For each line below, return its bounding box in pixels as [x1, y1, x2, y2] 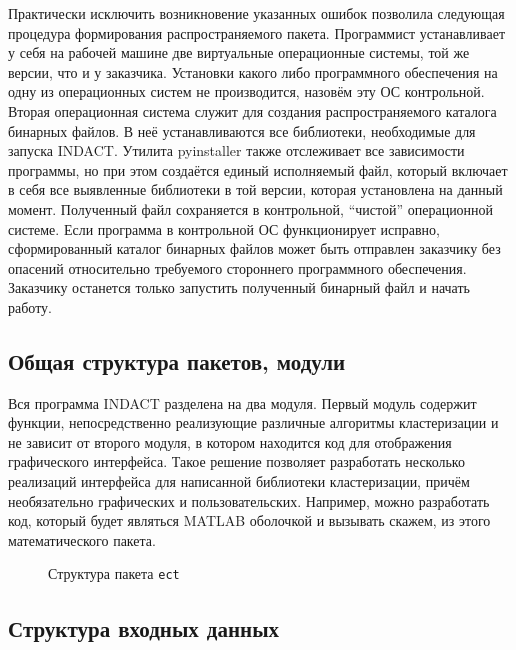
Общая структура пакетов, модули [8, 345, 346, 376]
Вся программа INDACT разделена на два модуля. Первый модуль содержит [8, 392, 477, 413]
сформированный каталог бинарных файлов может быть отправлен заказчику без [8, 238, 501, 259]
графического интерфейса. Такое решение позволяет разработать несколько [8, 451, 465, 472]
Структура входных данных [8, 612, 280, 643]
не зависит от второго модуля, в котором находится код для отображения [8, 431, 452, 452]
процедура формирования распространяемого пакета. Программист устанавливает [8, 22, 505, 43]
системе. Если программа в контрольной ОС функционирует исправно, [8, 218, 441, 239]
